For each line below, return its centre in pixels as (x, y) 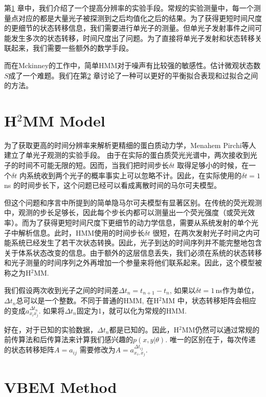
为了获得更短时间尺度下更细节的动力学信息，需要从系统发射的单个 (140, 223)
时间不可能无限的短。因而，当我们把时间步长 (93, 165)
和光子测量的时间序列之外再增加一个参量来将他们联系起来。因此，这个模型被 (133, 263)
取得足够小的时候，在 (213, 165)
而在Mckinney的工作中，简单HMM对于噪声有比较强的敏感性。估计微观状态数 (132, 65)
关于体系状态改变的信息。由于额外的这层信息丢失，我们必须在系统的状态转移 (133, 252)
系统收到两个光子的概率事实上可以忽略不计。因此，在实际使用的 (134, 175)
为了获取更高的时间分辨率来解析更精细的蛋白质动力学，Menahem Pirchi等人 (130, 145)
